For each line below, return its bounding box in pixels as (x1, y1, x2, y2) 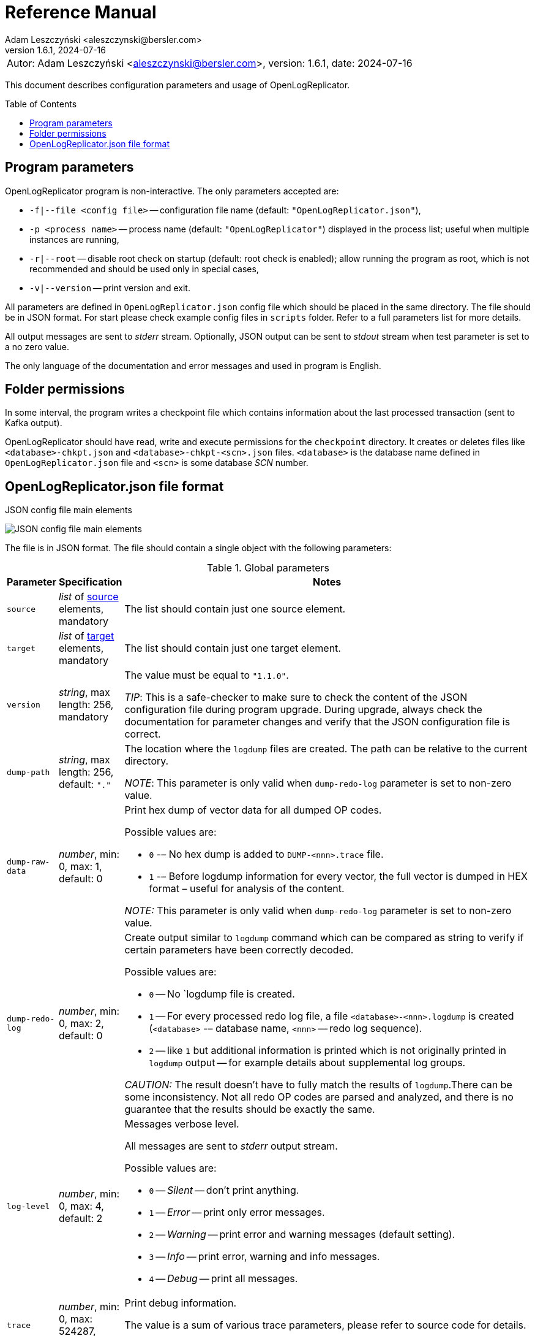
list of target (58, 630, 114, 643)
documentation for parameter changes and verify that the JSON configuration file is (124, 716, 511, 728)
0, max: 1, (58, 860, 102, 873)
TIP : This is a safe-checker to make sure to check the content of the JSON (124, 691, 468, 704)
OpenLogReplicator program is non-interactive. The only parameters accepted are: (5, 185, 339, 196)
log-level (7, 1201, 50, 1211)
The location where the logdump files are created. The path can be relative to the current (124, 742, 528, 755)
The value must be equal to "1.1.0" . (124, 669, 289, 682)
